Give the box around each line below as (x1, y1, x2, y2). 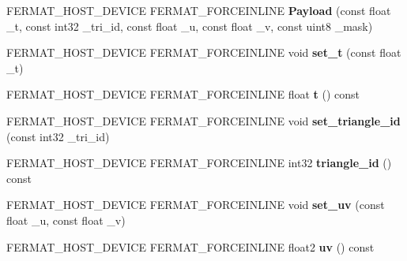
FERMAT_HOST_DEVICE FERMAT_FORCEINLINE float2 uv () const (6, 238, 375, 255)
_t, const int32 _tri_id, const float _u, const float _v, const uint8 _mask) (6, 17, 373, 34)
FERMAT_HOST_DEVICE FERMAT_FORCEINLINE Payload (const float (6, 2, 391, 18)
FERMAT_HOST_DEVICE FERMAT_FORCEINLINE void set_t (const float (6, 44, 401, 61)
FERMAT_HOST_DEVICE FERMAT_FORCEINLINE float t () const (6, 86, 360, 103)
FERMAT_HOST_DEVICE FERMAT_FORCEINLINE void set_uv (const (6, 196, 385, 213)
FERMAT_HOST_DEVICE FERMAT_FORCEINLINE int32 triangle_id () (6, 155, 392, 171)
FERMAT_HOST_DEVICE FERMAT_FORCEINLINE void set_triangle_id (6, 112, 401, 129)
